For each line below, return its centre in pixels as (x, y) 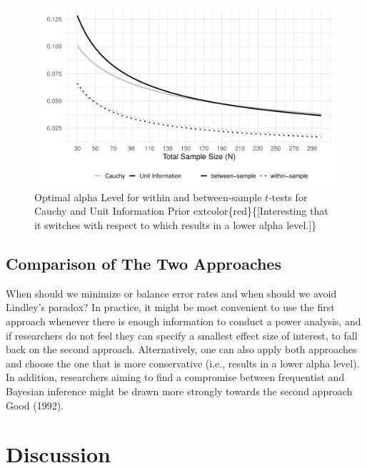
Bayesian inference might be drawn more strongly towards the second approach (179, 391)
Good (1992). (35, 405)
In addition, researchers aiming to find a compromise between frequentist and (175, 377)
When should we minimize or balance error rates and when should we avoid (171, 293)
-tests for (288, 197)
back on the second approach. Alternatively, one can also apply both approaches (181, 349)
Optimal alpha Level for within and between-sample (148, 197)
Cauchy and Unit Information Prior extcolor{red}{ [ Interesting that (181, 211)
